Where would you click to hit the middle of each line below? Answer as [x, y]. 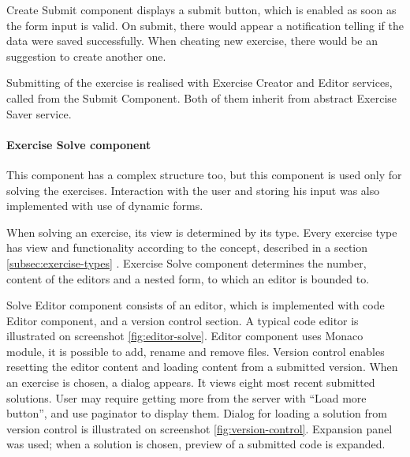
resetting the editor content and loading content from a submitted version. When [202, 367]
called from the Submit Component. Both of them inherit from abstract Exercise [202, 97]
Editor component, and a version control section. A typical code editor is [183, 320]
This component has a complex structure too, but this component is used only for [204, 174]
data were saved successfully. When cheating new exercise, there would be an [192, 41]
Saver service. [39, 113]
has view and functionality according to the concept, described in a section [187, 247]
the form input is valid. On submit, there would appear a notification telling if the [205, 25]
